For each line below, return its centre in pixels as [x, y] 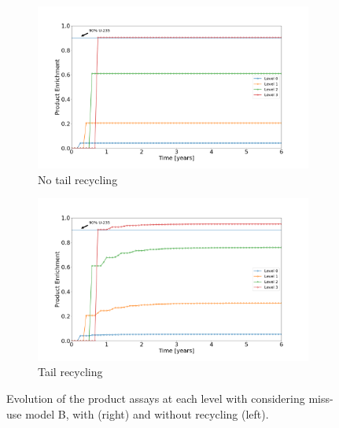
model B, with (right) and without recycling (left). [147, 413]
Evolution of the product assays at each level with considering [156, 398]
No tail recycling [78, 179]
